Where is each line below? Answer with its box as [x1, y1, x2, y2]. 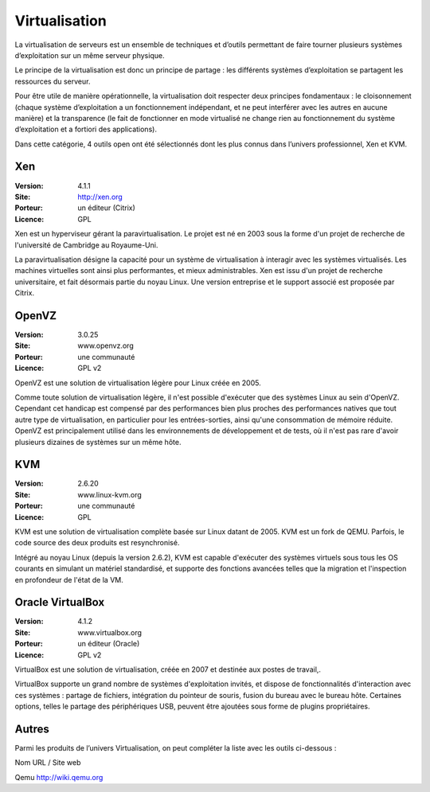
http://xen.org [77, 192, 123, 201]
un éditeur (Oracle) [77, 639, 140, 649]
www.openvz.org [77, 341, 135, 350]
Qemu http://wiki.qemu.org [14, 772, 104, 782]
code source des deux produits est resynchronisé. [14, 538, 180, 548]
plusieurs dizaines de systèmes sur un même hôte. [14, 437, 182, 447]
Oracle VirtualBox [14, 595, 105, 609]
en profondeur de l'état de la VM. [14, 575, 123, 584]
